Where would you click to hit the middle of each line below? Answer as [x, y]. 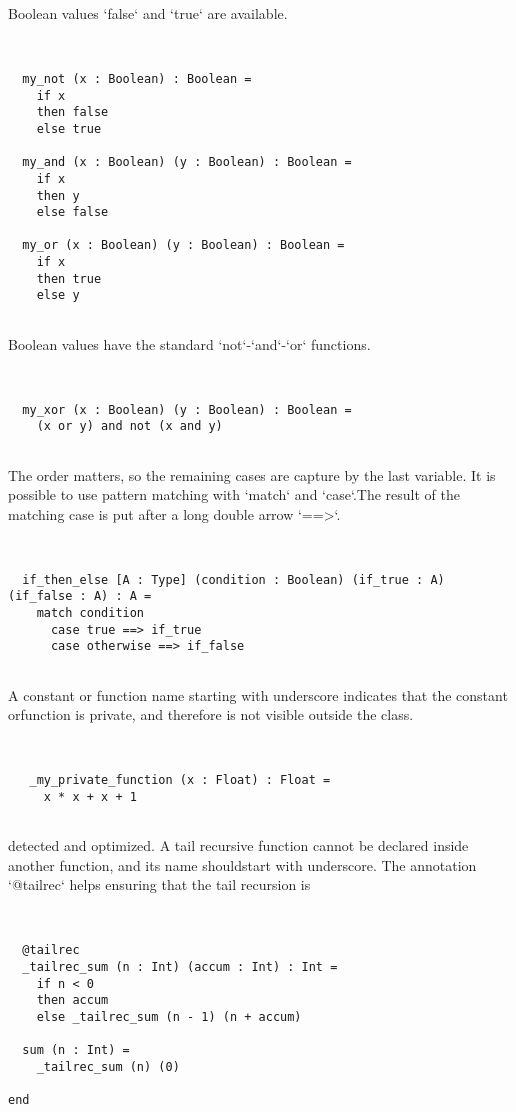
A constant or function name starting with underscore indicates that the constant [258, 694]
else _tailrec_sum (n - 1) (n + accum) [169, 1016]
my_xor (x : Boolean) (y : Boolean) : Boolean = [187, 409]
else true [69, 128]
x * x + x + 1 [90, 796]
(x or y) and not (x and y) [129, 426]
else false [72, 212]
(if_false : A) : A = [80, 596]
